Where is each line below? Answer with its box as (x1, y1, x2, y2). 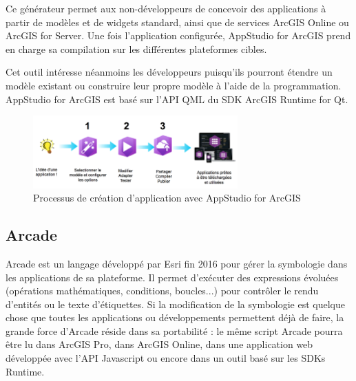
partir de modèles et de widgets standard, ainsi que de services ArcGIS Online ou (6, 14, 349, 29)
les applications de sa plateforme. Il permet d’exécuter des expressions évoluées (6, 270, 339, 284)
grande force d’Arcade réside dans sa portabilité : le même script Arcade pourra (6, 323, 343, 338)
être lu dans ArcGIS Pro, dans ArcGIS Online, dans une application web (6, 337, 313, 351)
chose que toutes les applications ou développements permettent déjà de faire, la (6, 310, 344, 325)
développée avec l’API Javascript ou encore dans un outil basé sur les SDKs (6, 351, 326, 365)
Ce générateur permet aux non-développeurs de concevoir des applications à (6, 1, 326, 15)
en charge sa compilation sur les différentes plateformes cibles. (6, 41, 267, 56)
